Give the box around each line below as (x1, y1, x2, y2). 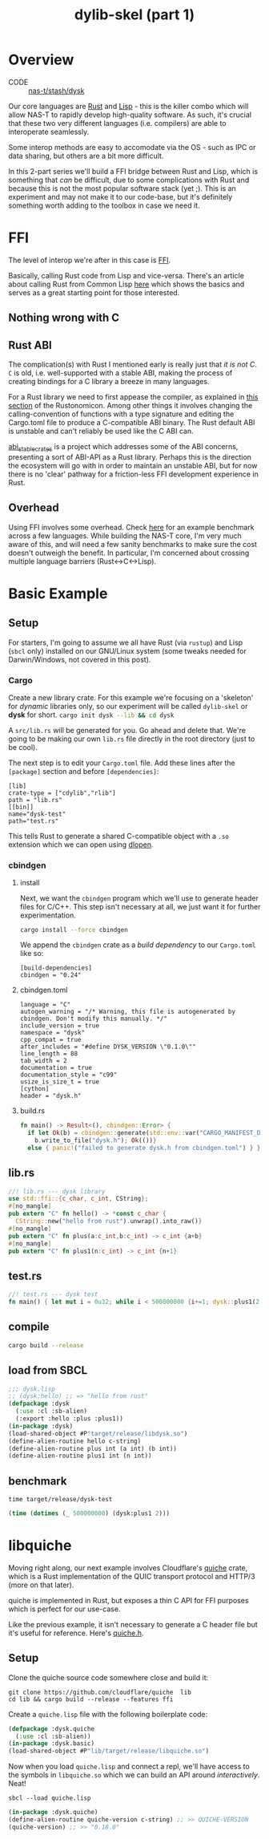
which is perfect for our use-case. (8, 1604, 121, 1614)
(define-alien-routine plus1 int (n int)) (8, 1452, 152, 1460)
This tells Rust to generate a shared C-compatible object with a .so (8, 831, 230, 841)
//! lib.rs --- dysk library (8, 1187, 106, 1196)
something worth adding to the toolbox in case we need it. (8, 201, 200, 210)
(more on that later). (8, 1580, 74, 1590)
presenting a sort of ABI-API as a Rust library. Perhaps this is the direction (8, 452, 252, 462)
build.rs (19, 1106, 46, 1116)
